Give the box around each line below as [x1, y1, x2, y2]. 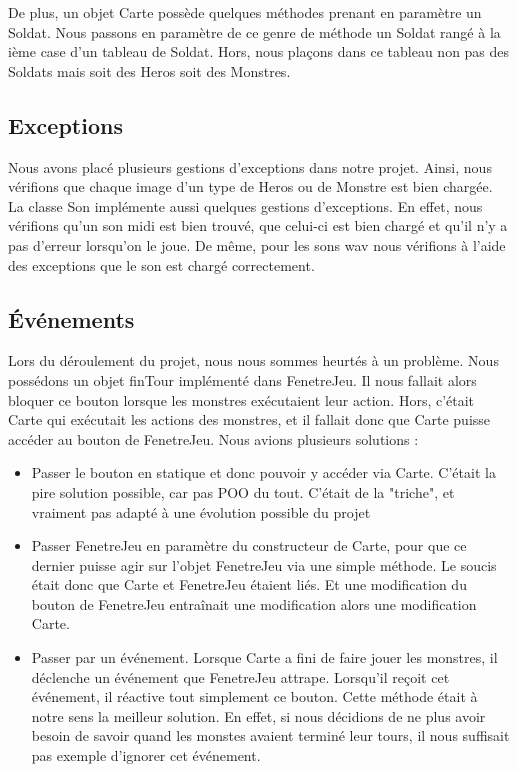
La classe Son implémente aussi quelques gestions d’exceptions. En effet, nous [8, 195, 483, 216]
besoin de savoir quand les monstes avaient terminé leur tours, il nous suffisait [31, 725, 510, 746]
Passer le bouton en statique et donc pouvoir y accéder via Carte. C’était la [31, 462, 496, 483]
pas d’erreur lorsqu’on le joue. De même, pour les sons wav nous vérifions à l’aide [8, 234, 506, 255]
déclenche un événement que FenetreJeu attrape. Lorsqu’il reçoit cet [31, 666, 450, 687]
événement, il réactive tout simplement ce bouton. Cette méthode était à [31, 686, 478, 707]
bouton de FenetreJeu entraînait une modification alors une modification [31, 593, 477, 614]
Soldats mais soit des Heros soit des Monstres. [8, 60, 291, 81]
